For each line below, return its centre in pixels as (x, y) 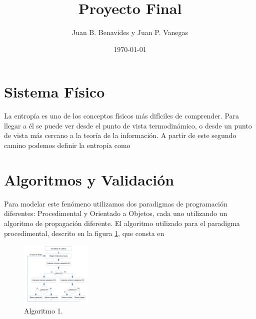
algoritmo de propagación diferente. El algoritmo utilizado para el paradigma (122, 223)
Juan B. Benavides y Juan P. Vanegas (130, 32)
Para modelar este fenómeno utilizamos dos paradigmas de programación (116, 203)
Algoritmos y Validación (89, 179)
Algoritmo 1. (43, 310)
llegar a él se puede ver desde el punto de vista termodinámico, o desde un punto (128, 125)
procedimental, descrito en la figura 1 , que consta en (84, 233)
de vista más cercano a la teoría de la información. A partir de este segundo (120, 135)
